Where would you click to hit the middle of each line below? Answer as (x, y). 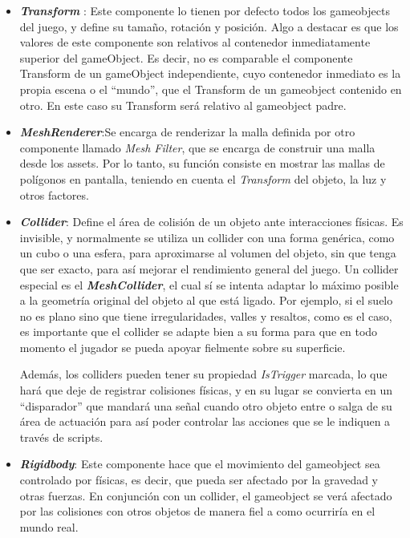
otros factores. (54, 194)
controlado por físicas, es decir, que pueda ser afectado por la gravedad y (199, 480)
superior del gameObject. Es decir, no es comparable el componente (186, 57)
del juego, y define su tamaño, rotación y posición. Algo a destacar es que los (209, 26)
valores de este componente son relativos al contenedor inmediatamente (195, 42)
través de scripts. (61, 437)
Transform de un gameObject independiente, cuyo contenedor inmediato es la (210, 73)
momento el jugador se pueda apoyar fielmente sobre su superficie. (183, 347)
